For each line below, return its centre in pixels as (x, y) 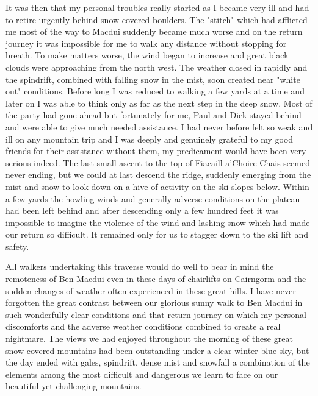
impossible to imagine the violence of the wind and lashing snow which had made (158, 222)
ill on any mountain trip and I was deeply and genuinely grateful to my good (150, 139)
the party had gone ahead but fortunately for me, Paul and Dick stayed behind (154, 115)
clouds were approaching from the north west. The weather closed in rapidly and (157, 67)
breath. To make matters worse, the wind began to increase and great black (147, 55)
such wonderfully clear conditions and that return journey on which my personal (156, 314)
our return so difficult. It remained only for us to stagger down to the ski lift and (157, 234)
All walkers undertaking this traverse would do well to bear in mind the (140, 267)
